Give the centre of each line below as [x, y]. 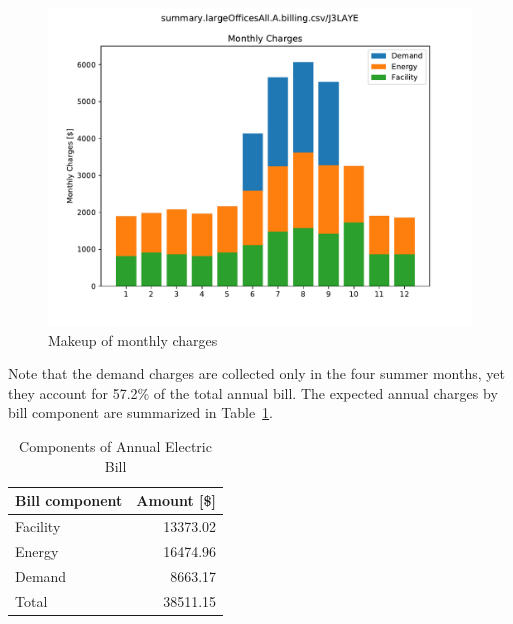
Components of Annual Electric [115, 445]
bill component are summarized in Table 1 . [141, 412]
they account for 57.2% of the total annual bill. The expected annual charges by [253, 392]
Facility [38, 526]
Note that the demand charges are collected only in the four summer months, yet [256, 373]
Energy [37, 550]
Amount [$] [176, 500]
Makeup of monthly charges [133, 339]
